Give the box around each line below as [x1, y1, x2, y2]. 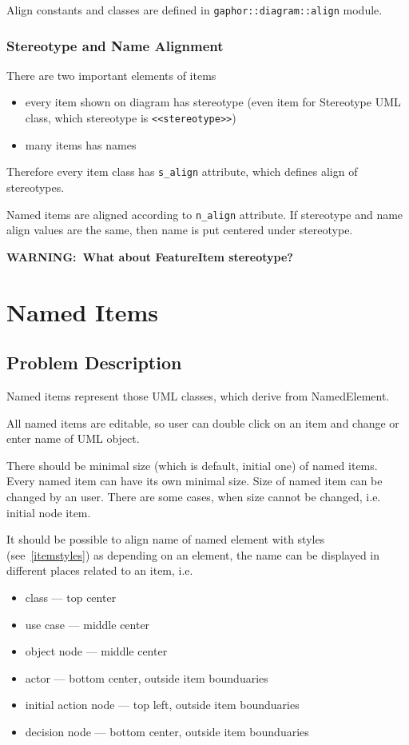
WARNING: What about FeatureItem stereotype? [6, 248, 293, 265]
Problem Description [6, 350, 182, 375]
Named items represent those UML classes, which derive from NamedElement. [6, 387, 390, 404]
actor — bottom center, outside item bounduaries [25, 669, 268, 686]
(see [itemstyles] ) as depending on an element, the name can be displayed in [6, 546, 380, 563]
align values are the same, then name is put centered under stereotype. [6, 221, 353, 238]
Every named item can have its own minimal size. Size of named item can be [6, 472, 383, 489]
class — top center [25, 588, 117, 605]
